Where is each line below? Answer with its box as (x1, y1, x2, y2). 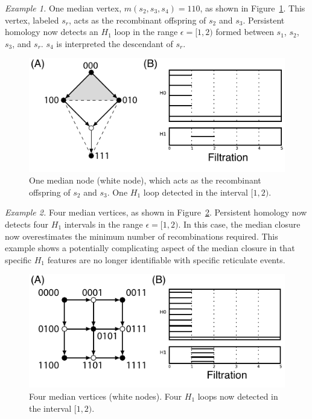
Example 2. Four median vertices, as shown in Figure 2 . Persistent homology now (5, 206, 307, 219)
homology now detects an (5, 25, 98, 38)
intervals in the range (64, 217, 143, 230)
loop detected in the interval (143, 185, 248, 198)
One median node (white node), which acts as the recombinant (29, 174, 261, 187)
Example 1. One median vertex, (5, 2, 122, 14)
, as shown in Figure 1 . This (200, 2, 305, 14)
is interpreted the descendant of (56, 37, 173, 50)
